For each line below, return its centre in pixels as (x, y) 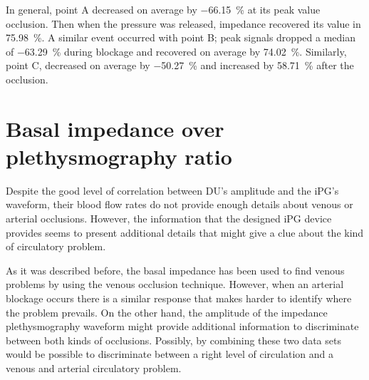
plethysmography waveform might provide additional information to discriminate (182, 326)
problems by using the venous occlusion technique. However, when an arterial (175, 284)
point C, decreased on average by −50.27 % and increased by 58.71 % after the (180, 65)
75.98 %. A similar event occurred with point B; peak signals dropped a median (181, 37)
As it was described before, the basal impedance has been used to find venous (175, 270)
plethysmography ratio (119, 156)
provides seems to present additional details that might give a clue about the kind (185, 232)
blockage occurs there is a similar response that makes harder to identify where (179, 298)
